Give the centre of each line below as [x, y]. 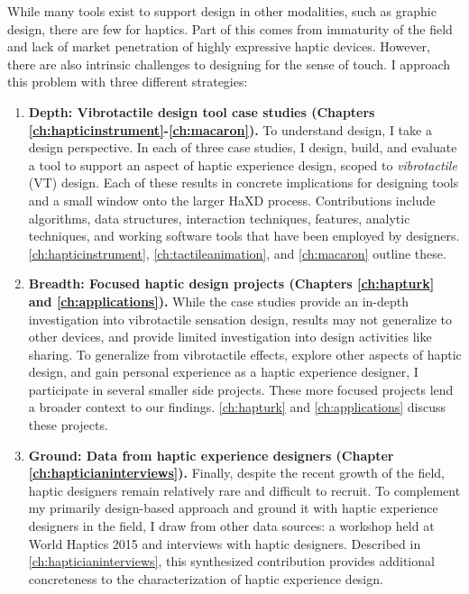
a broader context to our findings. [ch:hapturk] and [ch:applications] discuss [237, 407]
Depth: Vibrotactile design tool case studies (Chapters [202, 111]
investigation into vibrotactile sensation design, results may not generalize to [240, 319]
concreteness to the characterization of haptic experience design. [206, 578]
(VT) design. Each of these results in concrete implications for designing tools [244, 183]
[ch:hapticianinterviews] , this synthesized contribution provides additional [231, 561]
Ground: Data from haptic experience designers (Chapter [211, 455]
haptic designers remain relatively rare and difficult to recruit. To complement [244, 490]
